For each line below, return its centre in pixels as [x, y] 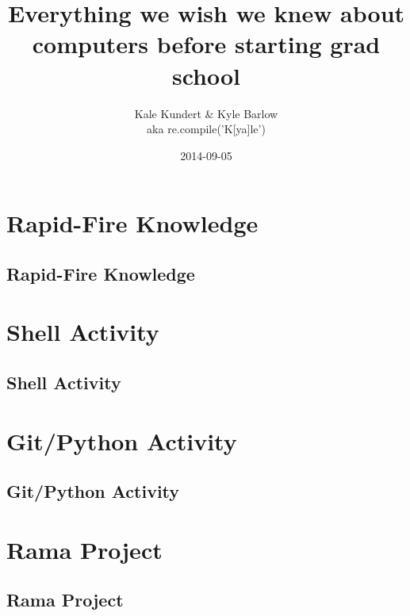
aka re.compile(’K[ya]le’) [206, 129]
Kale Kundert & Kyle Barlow [206, 113]
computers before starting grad [206, 44]
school [206, 75]
